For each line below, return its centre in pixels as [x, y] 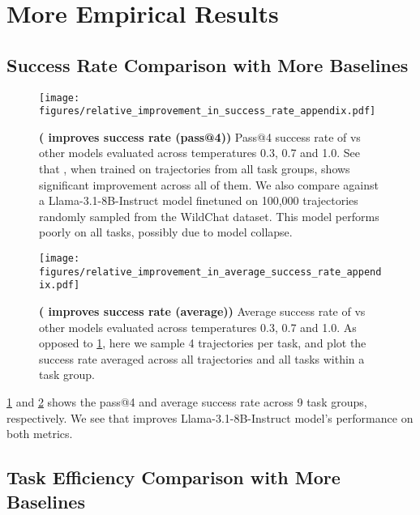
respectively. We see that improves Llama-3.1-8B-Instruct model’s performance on [210, 417]
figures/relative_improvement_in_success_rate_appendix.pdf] [208, 111]
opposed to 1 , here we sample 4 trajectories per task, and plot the [203, 343]
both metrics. [40, 434]
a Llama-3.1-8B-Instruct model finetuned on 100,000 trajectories [199, 200]
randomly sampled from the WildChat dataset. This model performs [209, 216]
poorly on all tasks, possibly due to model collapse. [166, 232]
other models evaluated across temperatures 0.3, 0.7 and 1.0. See [199, 153]
